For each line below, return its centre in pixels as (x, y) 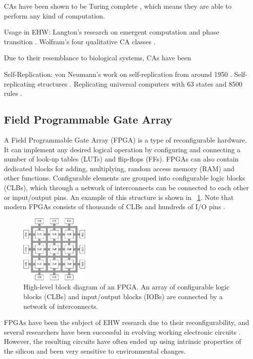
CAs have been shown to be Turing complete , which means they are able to (118, 6)
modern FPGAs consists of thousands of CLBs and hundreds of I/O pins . (115, 206)
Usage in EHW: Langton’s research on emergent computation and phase (112, 32)
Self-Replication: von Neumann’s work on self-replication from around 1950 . (118, 74)
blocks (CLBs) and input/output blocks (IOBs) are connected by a (123, 296)
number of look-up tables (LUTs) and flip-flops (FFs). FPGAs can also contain (121, 159)
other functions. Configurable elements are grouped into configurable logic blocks (125, 178)
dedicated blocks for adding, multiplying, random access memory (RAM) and (119, 168)
